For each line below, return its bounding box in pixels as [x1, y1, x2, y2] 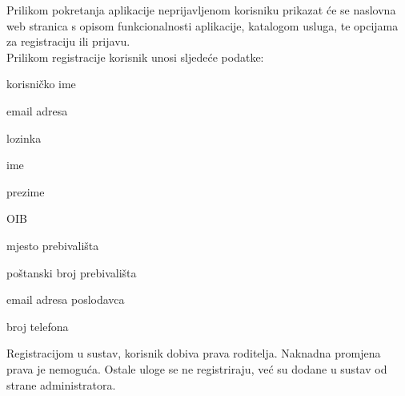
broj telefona [6, 317, 69, 334]
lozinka [6, 129, 42, 146]
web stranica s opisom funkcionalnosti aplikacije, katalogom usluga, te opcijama [6, 17, 399, 34]
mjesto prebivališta [6, 236, 99, 253]
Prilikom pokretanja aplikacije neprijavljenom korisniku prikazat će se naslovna [6, 2, 396, 18]
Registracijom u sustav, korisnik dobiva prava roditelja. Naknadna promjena [6, 345, 381, 362]
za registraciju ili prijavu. [6, 33, 130, 50]
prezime [6, 183, 45, 200]
